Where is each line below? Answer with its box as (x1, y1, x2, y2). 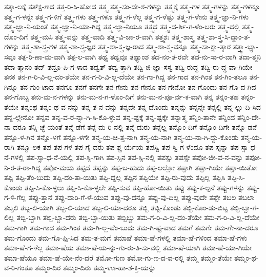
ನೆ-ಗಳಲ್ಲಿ (4, 151, 24, 162)
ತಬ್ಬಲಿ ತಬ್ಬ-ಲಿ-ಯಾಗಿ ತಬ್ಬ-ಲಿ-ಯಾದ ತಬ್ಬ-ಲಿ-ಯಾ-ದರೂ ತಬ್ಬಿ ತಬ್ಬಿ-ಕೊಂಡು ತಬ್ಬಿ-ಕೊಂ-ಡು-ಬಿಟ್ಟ (4, 202, 228, 212)
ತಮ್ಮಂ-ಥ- (234, 252, 259, 263)
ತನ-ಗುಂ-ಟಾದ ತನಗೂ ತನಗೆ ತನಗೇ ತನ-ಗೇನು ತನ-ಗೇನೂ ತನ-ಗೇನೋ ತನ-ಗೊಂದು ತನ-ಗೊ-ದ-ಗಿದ (19, 81, 256, 92)
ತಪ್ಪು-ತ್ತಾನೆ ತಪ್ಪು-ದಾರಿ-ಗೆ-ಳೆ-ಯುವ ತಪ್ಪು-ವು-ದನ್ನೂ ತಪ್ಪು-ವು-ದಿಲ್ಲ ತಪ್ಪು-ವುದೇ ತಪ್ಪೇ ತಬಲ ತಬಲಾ (28, 192, 255, 203)
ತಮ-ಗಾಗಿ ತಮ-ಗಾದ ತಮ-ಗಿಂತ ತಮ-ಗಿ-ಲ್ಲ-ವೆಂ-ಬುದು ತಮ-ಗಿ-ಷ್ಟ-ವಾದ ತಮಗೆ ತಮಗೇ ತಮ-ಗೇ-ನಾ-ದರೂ (4, 222, 258, 233)
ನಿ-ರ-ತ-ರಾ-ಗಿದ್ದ (4, 162, 41, 172)
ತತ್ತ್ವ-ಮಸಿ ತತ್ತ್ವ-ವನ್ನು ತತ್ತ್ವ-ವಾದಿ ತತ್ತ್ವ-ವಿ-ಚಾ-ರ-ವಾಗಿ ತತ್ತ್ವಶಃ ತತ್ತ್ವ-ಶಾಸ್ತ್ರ (30, 31, 195, 42)
